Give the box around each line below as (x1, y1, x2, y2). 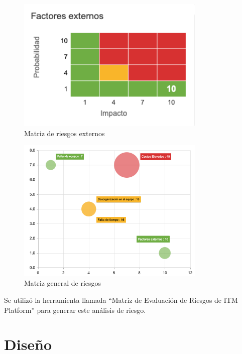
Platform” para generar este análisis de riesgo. (4, 304, 146, 315)
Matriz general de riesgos (24, 278, 101, 288)
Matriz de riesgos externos (24, 128, 105, 138)
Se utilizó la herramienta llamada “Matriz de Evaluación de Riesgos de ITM (4, 294, 238, 305)
